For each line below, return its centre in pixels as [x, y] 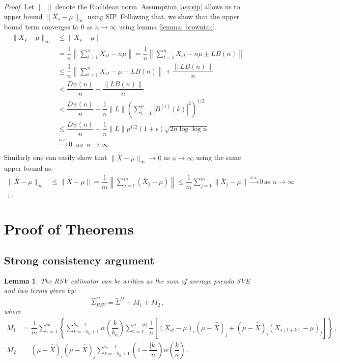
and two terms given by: [40, 290]
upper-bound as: [28, 168]
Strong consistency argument [79, 260]
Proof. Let [19, 6]
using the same [219, 157]
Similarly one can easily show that [56, 157]
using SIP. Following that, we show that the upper [164, 16]
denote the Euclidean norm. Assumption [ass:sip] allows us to [148, 6]
